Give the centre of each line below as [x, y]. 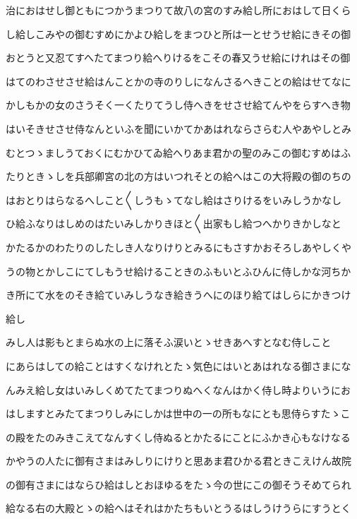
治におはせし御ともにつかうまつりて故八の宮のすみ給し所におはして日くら [178, 10]
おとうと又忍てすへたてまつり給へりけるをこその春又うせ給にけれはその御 [178, 58]
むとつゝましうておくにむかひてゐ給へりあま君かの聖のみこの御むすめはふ [178, 152]
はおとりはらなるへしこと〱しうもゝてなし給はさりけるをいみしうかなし [174, 199]
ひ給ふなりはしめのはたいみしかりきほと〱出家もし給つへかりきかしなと [174, 223]
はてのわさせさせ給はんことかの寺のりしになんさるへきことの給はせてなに [178, 81]
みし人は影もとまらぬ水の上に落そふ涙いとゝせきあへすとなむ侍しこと [169, 342]
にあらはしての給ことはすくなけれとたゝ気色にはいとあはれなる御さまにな [178, 365]
